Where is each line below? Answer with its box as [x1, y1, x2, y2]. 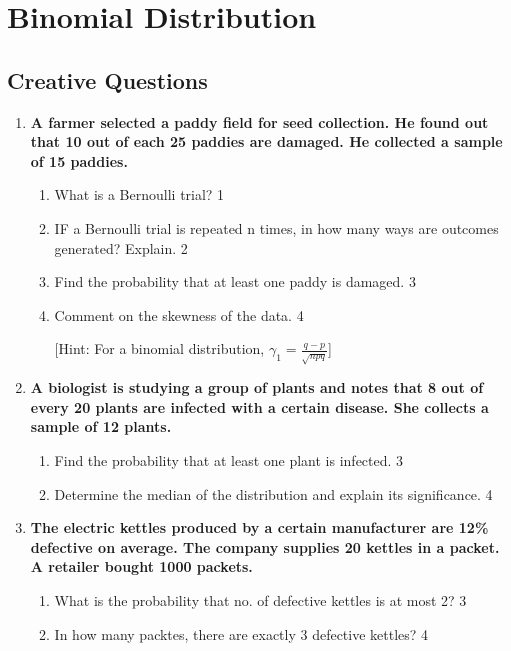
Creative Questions [7, 64, 208, 95]
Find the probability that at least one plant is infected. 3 [54, 450, 404, 471]
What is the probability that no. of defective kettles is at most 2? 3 [54, 590, 467, 611]
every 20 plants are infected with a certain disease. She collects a [30, 396, 489, 417]
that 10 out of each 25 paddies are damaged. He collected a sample [30, 131, 503, 152]
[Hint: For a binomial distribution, [54, 338, 265, 359]
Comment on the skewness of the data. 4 [54, 304, 304, 325]
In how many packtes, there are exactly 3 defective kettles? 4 [54, 623, 429, 644]
